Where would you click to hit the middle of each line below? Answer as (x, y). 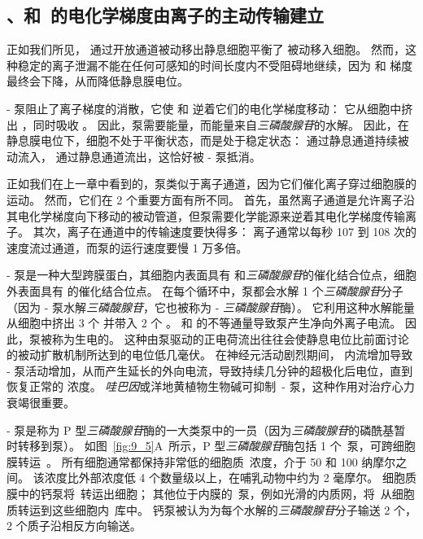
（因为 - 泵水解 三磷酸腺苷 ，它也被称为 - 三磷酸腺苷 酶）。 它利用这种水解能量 (211, 307)
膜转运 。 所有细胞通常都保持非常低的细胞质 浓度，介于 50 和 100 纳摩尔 (201, 461)
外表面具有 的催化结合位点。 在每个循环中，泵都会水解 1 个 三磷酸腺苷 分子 (205, 290)
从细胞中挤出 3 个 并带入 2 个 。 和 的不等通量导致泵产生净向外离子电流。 (204, 323)
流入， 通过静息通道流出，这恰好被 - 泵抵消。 (139, 156)
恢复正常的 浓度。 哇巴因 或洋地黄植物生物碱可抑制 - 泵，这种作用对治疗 (199, 386)
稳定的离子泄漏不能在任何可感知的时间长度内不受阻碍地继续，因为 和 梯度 (215, 65)
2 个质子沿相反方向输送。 (74, 526)
